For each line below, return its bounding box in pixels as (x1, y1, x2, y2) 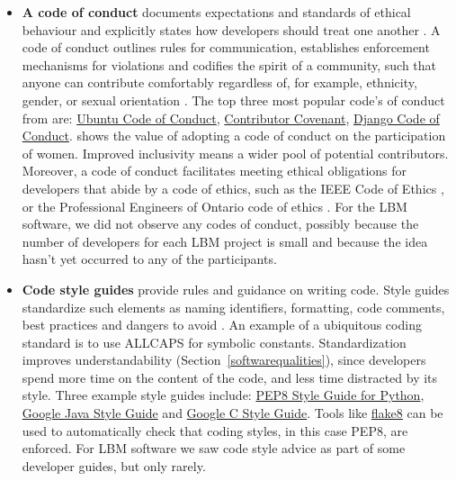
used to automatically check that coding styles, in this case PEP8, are (22, 421, 408, 440)
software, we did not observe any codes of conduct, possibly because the (22, 214, 419, 233)
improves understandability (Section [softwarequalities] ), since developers (22, 350, 426, 369)
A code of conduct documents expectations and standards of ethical (22, 3, 411, 21)
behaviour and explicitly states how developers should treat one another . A (22, 20, 441, 39)
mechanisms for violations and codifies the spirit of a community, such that (22, 55, 437, 74)
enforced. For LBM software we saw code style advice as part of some (22, 439, 406, 458)
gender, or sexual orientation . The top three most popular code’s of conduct (22, 90, 445, 109)
